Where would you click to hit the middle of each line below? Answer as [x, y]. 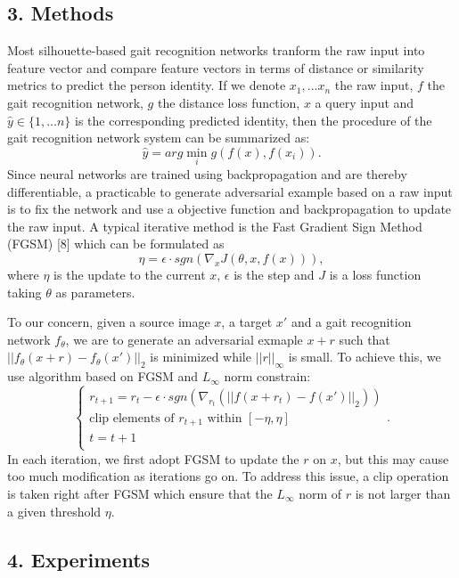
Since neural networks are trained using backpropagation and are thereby [207, 173]
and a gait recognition [351, 322]
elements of [143, 419]
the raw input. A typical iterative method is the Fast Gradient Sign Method [215, 226]
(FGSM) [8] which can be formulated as [116, 244]
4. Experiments [79, 559]
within [225, 419]
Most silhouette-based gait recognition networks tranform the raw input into [216, 50]
